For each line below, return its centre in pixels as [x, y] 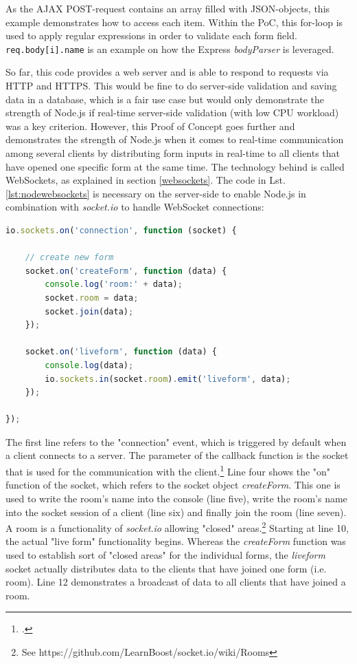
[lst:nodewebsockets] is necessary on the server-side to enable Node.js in [156, 193]
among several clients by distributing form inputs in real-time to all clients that [173, 153]
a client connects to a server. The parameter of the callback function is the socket [177, 455]
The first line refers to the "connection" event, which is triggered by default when [176, 441]
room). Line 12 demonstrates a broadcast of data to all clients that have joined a [176, 582]
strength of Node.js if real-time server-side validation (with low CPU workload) [172, 113]
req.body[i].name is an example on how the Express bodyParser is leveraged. [170, 49]
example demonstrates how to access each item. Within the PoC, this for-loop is [174, 22]
